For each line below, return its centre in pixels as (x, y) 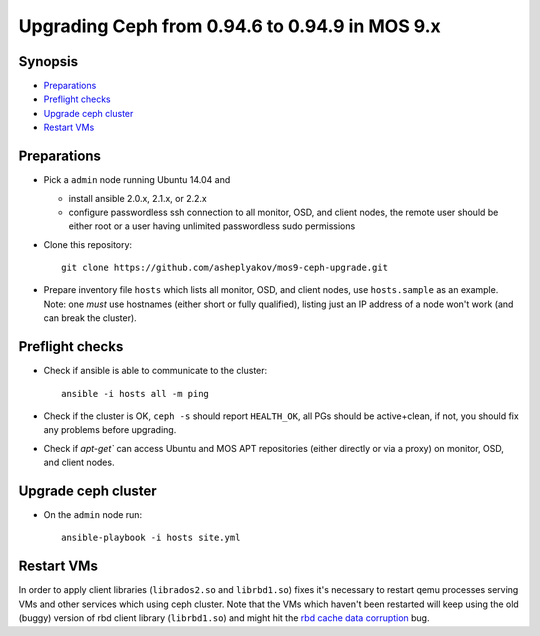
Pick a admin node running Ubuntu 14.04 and (137, 180)
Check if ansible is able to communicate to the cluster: (155, 371)
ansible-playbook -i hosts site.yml (151, 538)
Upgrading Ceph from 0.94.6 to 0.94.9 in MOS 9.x (230, 26)
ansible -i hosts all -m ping (135, 393)
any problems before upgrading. (110, 430)
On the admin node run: (93, 515)
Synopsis (48, 61)
